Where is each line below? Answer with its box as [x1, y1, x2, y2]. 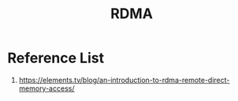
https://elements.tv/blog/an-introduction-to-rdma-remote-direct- [18, 75, 230, 84]
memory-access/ [18, 84, 75, 93]
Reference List [7, 49, 104, 67]
